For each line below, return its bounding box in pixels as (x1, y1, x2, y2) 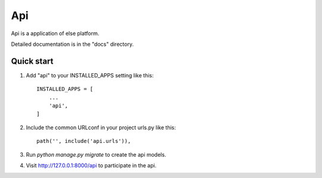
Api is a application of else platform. (11, 30, 100, 37)
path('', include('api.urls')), (36, 138, 131, 145)
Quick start (11, 56, 54, 66)
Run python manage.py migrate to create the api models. (26, 151, 166, 158)
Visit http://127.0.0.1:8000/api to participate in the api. (26, 161, 157, 169)
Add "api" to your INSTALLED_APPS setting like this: (26, 71, 154, 79)
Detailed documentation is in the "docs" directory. (11, 40, 134, 48)
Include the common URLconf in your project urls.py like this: (26, 124, 176, 131)
